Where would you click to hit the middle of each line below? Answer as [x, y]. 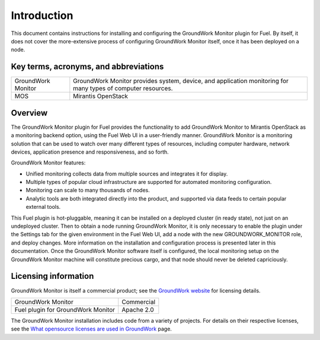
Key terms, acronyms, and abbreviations [87, 67]
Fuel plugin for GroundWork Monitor [65, 310]
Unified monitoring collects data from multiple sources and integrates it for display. [127, 174]
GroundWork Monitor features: [48, 163]
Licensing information [52, 276]
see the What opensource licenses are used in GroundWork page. [91, 329]
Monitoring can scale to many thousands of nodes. [88, 190]
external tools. [43, 207]
